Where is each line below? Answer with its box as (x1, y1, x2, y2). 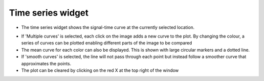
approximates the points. (21, 61, 71, 66)
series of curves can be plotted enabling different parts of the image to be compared (21, 40, 193, 46)
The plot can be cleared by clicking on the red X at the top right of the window (21, 67, 179, 73)
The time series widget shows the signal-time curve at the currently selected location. (21, 24, 195, 30)
